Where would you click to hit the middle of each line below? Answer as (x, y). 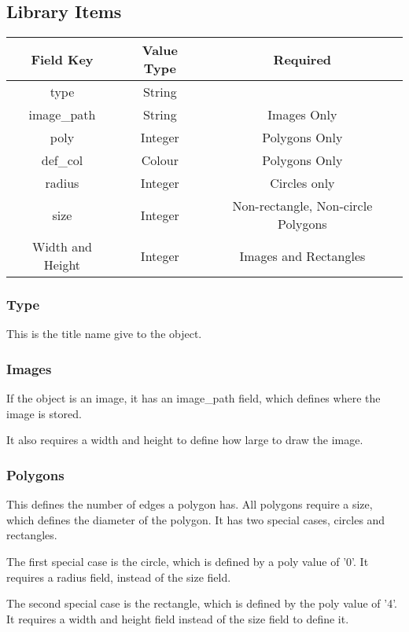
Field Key (62, 59)
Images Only (302, 115)
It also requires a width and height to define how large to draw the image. (185, 440)
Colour (160, 160)
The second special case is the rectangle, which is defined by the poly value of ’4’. (202, 603)
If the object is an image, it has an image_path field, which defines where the (193, 398)
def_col (62, 160)
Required (302, 59)
